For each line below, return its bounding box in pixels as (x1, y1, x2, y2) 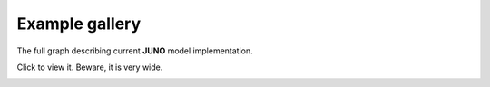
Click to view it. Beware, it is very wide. (16, 62, 163, 72)
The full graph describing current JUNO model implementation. (16, 45, 253, 56)
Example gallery (16, 14, 142, 34)
